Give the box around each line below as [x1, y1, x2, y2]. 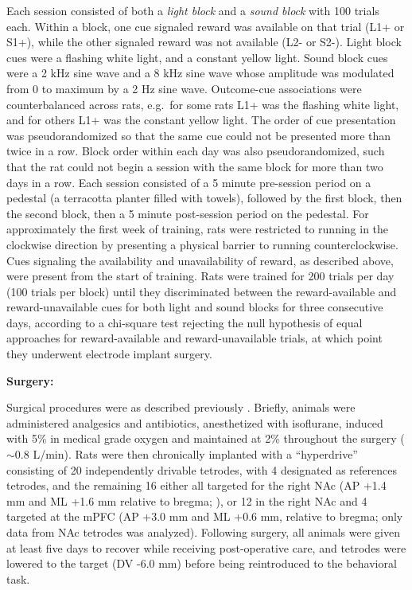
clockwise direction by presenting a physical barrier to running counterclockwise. [6, 236, 398, 252]
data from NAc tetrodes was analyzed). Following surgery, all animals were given [6, 524, 400, 540]
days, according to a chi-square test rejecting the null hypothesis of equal [6, 314, 363, 330]
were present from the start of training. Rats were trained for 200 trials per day [6, 268, 395, 284]
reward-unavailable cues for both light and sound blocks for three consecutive [6, 299, 383, 315]
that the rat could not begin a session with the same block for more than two [6, 158, 383, 174]
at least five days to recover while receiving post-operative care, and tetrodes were [6, 539, 406, 556]
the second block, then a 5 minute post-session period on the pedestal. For [6, 205, 369, 221]
